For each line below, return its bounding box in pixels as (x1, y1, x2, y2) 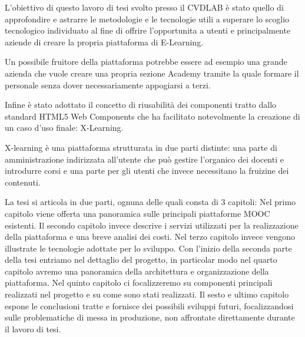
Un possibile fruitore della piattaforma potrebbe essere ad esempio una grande (5, 55, 287, 68)
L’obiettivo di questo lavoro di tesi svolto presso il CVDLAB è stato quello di (5, 1, 284, 13)
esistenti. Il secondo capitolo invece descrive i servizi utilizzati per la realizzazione (5, 219, 299, 231)
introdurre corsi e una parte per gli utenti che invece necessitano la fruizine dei (5, 164, 289, 177)
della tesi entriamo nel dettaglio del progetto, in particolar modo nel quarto (5, 253, 277, 266)
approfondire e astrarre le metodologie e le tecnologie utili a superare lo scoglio (5, 12, 290, 25)
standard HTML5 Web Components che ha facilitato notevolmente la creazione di (5, 110, 300, 122)
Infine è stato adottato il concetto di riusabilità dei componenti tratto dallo (5, 98, 277, 111)
